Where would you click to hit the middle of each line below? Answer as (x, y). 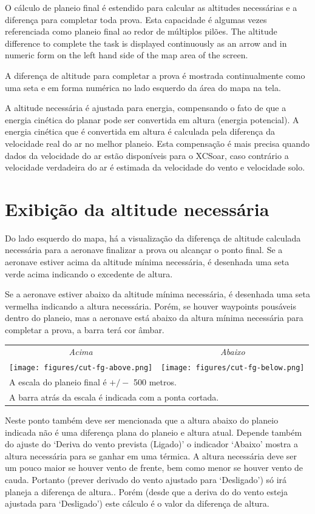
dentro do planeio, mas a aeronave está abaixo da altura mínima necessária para (154, 318)
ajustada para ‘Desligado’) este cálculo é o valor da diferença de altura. (137, 503)
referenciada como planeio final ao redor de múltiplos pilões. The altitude (141, 31)
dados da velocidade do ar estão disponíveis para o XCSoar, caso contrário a (147, 155)
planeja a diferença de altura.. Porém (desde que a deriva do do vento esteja (146, 491)
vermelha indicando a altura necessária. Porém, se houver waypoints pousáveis (151, 306)
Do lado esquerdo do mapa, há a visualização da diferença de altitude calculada (153, 238)
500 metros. (155, 382)
